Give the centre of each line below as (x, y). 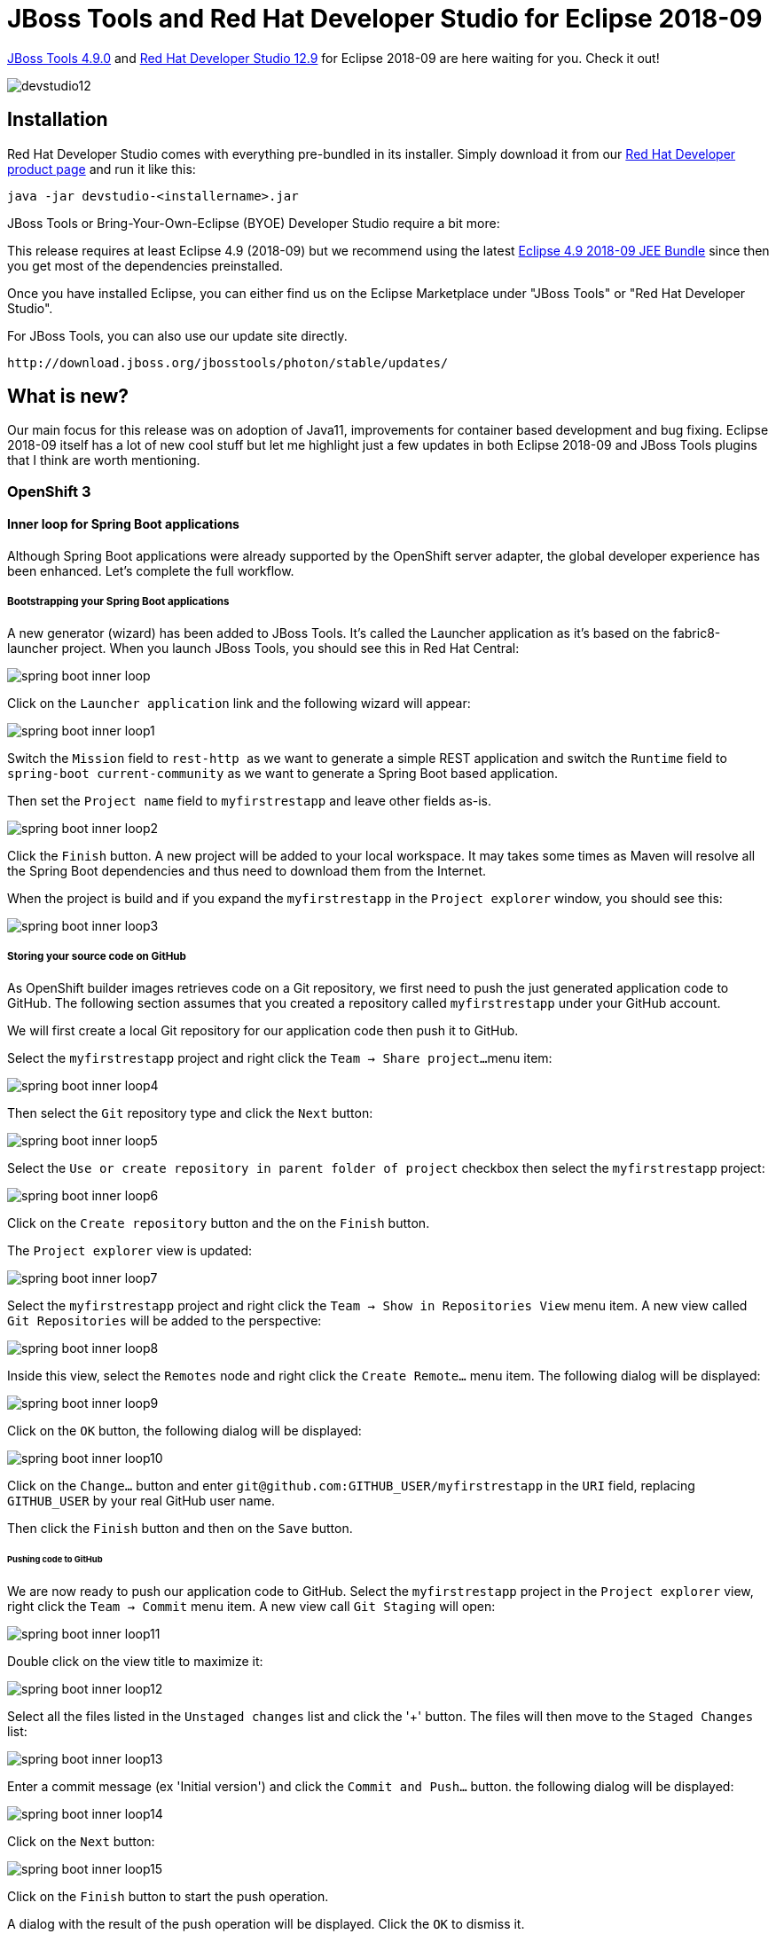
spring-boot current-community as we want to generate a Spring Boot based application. (283, 773)
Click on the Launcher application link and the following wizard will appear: (239, 703)
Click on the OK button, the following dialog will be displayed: (184, 1430)
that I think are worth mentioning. (104, 460)
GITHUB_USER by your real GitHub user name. (141, 1500)
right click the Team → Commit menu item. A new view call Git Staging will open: (251, 1607)
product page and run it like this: (102, 169)
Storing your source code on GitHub (97, 957)
